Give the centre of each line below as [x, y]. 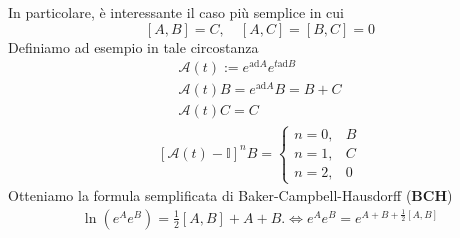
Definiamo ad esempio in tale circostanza [133, 46]
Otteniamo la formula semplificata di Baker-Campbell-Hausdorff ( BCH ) [230, 195]
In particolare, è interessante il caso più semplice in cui [176, 12]
